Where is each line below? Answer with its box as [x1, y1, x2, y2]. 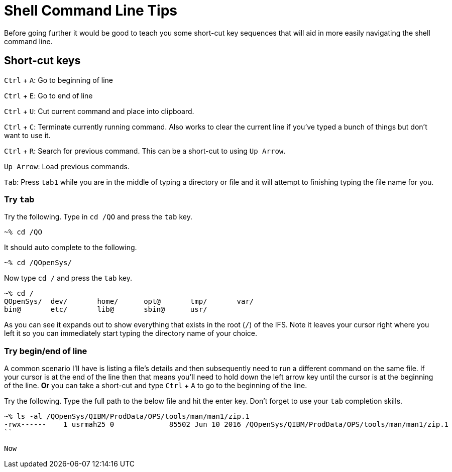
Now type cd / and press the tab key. [4, 274, 133, 283]
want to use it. [4, 131, 51, 140]
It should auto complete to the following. [4, 243, 137, 252]
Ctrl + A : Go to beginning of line [4, 75, 113, 84]
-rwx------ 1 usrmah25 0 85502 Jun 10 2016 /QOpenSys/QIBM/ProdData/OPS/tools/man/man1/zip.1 [4, 420, 449, 429]
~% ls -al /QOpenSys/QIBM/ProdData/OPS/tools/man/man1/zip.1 [4, 412, 250, 421]
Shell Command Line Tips [4, 2, 177, 19]
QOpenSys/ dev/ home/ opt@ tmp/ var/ [4, 297, 254, 306]
